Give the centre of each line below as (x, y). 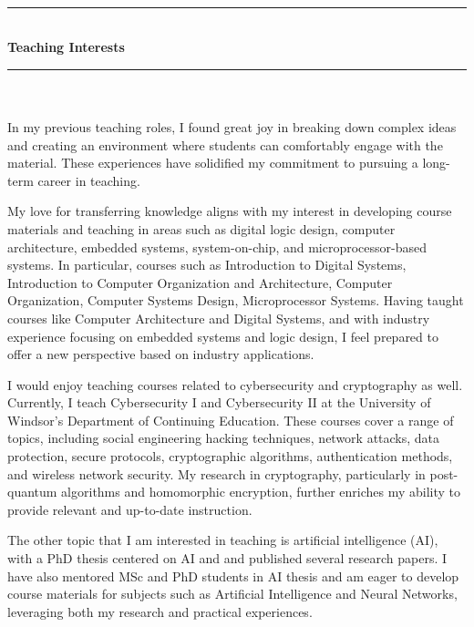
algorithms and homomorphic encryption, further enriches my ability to (261, 492)
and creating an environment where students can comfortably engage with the (225, 144)
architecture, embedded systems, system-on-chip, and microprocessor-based (217, 247)
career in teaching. (89, 180)
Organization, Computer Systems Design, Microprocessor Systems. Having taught (236, 300)
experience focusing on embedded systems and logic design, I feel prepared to (223, 336)
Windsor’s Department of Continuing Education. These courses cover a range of (231, 420)
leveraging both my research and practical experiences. (160, 611)
